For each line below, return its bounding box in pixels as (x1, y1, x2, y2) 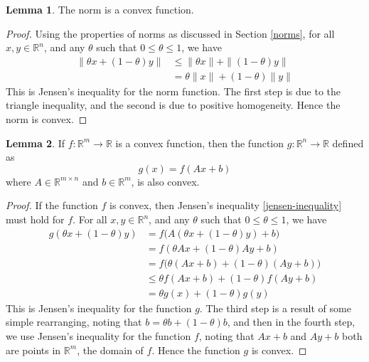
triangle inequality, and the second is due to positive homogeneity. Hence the (6, 97, 341, 112)
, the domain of (77, 342, 144, 357)
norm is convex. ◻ (6, 112, 87, 127)
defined (332, 135, 364, 150)
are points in (6, 342, 61, 357)
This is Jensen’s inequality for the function (6, 300, 192, 315)
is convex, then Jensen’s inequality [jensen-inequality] (109, 198, 342, 213)
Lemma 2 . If (6, 135, 65, 150)
